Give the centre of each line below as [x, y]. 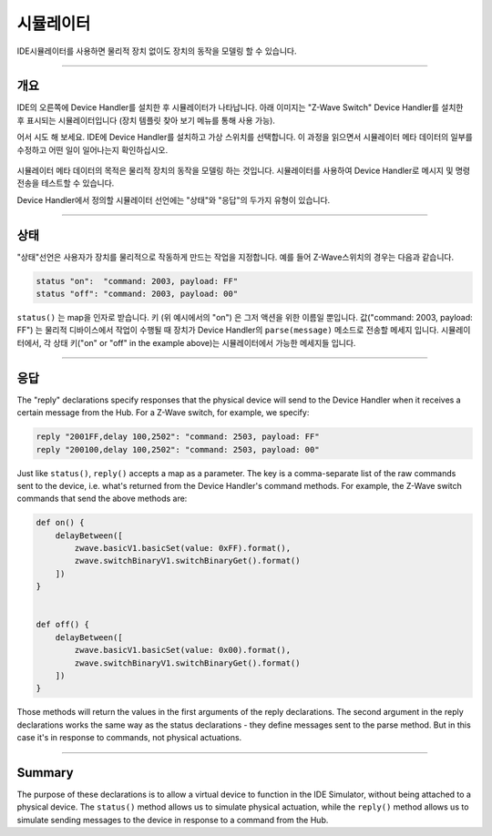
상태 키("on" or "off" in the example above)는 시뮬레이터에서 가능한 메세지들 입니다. [205, 342]
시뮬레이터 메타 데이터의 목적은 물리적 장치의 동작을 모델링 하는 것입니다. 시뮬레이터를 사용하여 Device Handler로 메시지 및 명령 [244, 171]
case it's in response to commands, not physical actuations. [129, 738]
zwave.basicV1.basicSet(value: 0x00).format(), [183, 650]
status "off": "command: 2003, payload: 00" [137, 294]
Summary [45, 773]
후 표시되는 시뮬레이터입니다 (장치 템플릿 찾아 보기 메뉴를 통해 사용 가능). [146, 120]
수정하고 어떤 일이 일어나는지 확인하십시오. [92, 149]
